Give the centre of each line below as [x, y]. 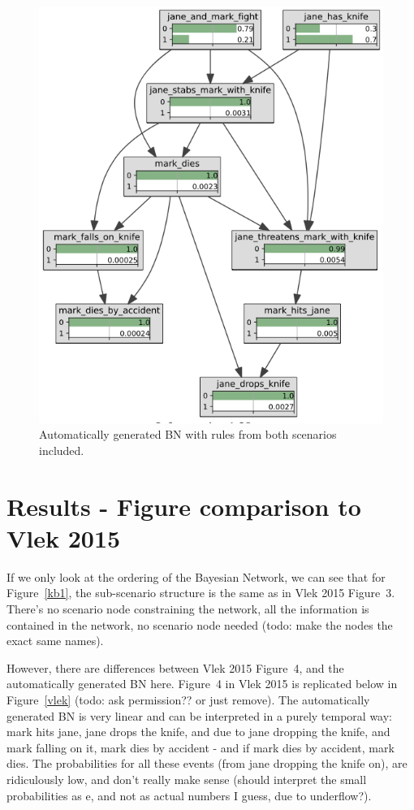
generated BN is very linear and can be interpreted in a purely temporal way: [199, 715]
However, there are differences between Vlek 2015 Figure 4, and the [175, 667]
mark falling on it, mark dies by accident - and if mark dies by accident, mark [201, 747]
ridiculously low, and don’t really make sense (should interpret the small [187, 779]
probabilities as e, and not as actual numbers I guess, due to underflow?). [189, 795]
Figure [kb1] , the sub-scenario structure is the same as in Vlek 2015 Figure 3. [201, 593]
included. [62, 450]
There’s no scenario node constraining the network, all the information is [188, 609]
